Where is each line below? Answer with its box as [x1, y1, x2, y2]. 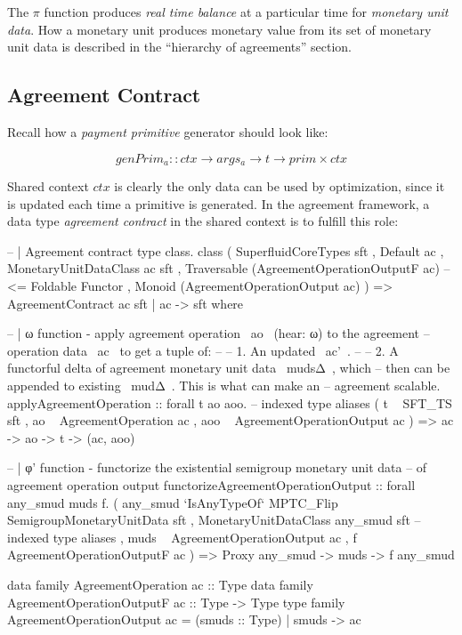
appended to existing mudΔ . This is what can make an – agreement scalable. [7, 375, 441, 394]
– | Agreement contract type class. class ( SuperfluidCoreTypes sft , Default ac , [7, 241, 444, 260]
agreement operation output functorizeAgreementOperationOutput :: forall [7, 475, 416, 494]
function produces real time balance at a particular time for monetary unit [44, 3, 449, 20]
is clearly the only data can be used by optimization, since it [114, 177, 445, 196]
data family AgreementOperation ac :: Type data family [7, 575, 313, 593]
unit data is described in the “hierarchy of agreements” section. [7, 37, 353, 56]
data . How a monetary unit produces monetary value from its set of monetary [7, 20, 432, 38]
